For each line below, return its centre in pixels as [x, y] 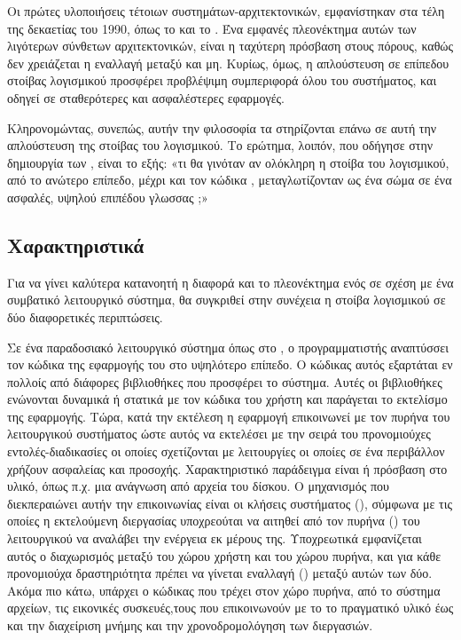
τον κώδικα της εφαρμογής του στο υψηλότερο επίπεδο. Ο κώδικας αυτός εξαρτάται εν [230, 364]
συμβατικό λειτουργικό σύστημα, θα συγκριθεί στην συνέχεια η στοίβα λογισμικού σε [227, 300]
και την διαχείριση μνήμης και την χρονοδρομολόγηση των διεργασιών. [190, 625]
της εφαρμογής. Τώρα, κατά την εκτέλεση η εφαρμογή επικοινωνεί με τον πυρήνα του [229, 416]
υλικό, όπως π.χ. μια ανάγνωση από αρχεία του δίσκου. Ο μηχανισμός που [198, 486]
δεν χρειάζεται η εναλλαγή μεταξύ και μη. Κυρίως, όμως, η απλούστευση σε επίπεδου [228, 63]
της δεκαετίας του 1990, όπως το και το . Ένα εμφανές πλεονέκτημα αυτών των [212, 28]
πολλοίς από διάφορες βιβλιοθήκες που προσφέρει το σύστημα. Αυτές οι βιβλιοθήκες [225, 381]
